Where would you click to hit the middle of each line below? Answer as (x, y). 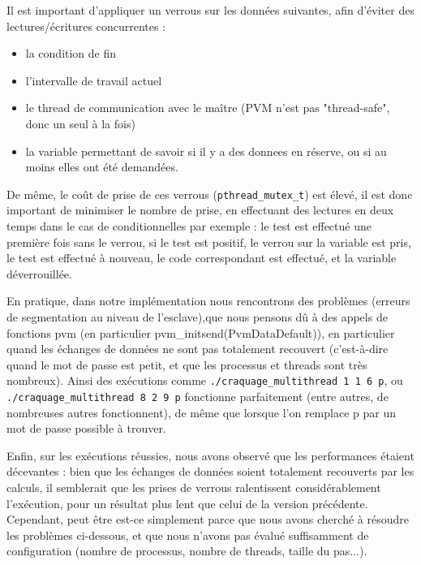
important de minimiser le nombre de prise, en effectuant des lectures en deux (200, 210)
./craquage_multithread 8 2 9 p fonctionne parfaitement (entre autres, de (198, 396)
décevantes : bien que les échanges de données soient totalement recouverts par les (210, 471)
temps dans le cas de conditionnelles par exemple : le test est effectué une (189, 226)
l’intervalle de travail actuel (94, 80)
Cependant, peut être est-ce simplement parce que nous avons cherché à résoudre (208, 519)
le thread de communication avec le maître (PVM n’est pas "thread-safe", (208, 108)
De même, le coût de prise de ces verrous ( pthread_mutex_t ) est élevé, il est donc (210, 194)
